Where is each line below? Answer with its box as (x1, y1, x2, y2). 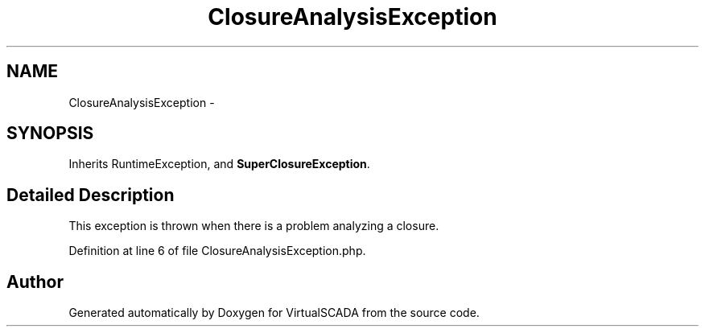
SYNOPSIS (6, 123, 94, 144)
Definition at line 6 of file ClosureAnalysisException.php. (68, 244, 366, 258)
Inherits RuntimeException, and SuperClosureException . (68, 157, 370, 171)
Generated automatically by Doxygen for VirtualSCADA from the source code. (68, 306, 480, 320)
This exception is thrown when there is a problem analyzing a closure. (68, 219, 439, 233)
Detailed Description (6, 184, 175, 205)
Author (6, 271, 64, 292)
